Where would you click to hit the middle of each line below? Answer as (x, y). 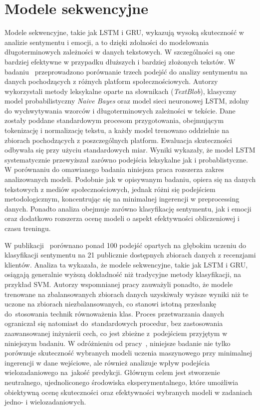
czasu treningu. (28, 228)
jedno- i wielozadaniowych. (45, 402)
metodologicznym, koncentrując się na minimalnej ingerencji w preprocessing (122, 199)
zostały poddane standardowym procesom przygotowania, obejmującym (114, 120)
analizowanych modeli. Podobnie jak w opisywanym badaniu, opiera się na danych (130, 179)
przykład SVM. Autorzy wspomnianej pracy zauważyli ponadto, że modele (119, 284)
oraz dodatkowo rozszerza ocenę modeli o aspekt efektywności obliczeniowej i (122, 218)
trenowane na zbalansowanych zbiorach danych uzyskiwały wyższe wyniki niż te (127, 294)
